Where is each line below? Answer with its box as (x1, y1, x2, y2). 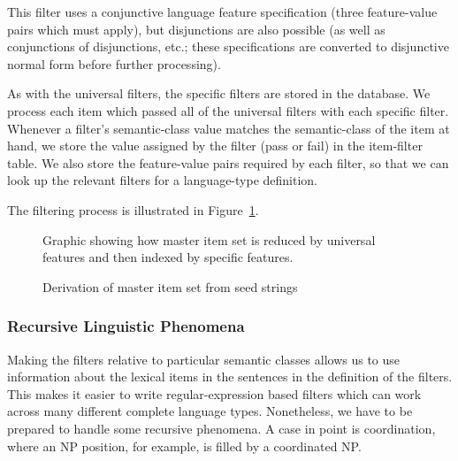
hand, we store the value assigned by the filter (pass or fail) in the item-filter (7, 136, 423, 155)
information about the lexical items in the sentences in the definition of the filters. (7, 367, 453, 386)
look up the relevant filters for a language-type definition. (7, 171, 318, 189)
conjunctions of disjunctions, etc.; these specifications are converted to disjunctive (7, 37, 449, 56)
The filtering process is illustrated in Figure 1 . (7, 200, 259, 219)
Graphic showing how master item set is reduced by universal (42, 230, 376, 249)
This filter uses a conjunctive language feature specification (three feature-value (7, 3, 438, 20)
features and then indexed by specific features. (42, 248, 294, 266)
